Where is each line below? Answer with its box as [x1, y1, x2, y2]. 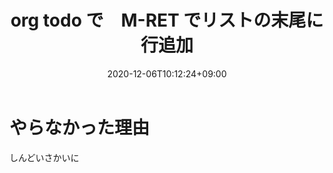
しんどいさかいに [9, 151, 80, 163]
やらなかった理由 [9, 116, 151, 139]
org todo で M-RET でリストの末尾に [10, 9, 324, 32]
